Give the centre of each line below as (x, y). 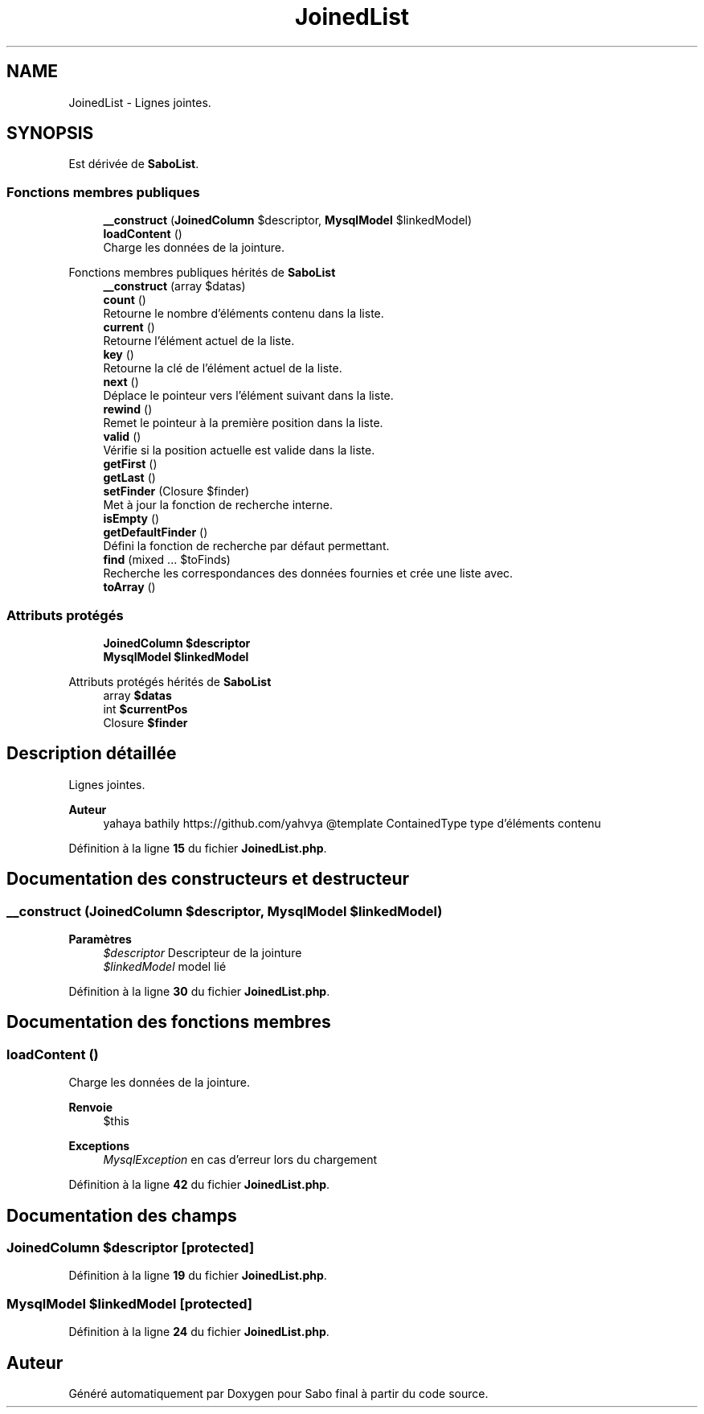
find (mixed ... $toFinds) (167, 560)
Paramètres (100, 939)
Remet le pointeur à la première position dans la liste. (243, 423)
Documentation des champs (122, 1215)
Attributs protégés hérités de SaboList (170, 681)
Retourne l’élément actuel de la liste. (199, 341)
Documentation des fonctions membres (169, 1022)
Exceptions (99, 1146)
